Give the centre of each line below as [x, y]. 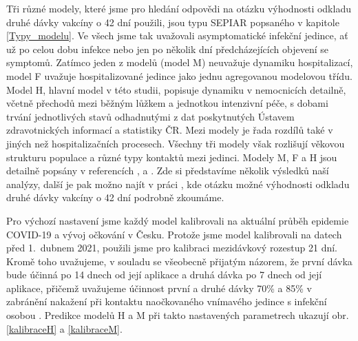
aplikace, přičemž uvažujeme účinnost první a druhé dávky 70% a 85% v [159, 288]
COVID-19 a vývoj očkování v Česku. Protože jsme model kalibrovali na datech [174, 234]
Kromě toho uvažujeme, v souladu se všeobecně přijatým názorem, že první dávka [179, 261]
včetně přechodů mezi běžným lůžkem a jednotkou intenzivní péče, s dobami [167, 103]
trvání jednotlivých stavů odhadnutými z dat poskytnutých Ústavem [150, 116]
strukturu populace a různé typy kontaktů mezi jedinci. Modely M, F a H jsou [172, 157]
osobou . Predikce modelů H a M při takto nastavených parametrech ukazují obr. [178, 315]
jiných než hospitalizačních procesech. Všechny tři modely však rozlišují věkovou [176, 143]
